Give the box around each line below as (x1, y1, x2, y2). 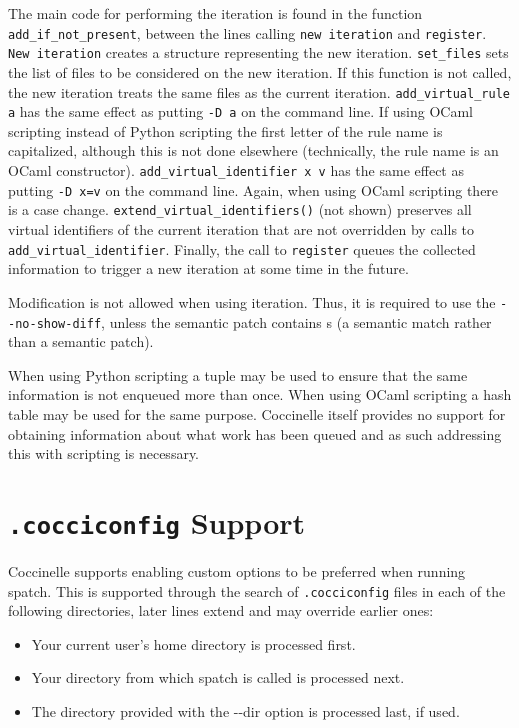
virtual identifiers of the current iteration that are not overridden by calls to (8, 219, 475, 240)
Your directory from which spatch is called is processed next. (31, 667, 405, 688)
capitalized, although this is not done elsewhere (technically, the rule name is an (8, 140, 499, 161)
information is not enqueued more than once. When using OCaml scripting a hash (8, 384, 512, 405)
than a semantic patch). (8, 331, 154, 352)
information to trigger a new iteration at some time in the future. (8, 258, 409, 279)
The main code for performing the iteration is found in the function (8, 3, 423, 23)
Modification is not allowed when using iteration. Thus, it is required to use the (8, 291, 496, 312)
